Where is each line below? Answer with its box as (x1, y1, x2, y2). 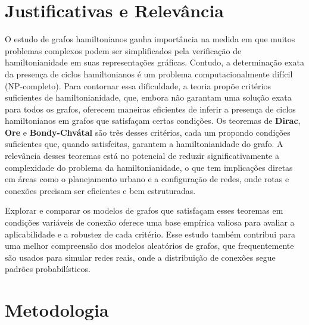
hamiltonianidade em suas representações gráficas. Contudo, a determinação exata (5, 56, 304, 68)
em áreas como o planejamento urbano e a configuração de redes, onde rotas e (5, 173, 289, 185)
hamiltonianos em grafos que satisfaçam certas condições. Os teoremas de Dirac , (5, 114, 301, 127)
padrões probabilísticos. (5, 262, 90, 275)
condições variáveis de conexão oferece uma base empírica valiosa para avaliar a (5, 216, 295, 229)
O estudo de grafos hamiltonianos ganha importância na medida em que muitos (5, 33, 295, 45)
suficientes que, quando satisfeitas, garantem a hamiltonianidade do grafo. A (5, 137, 283, 150)
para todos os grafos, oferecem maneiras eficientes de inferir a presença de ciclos (5, 102, 296, 115)
